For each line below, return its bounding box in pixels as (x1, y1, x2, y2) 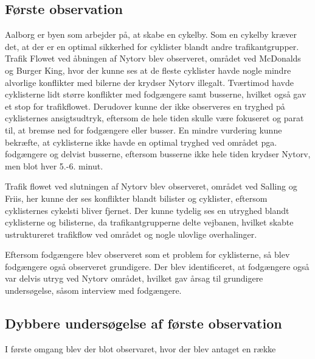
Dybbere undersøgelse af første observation (5, 314, 282, 333)
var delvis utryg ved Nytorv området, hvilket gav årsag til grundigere (5, 272, 263, 285)
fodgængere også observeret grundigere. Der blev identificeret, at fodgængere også (5, 260, 310, 272)
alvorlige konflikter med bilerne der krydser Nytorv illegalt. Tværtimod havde (5, 76, 294, 88)
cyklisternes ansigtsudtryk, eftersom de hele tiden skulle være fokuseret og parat (5, 112, 304, 124)
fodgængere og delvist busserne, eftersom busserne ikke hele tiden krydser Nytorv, (5, 148, 311, 160)
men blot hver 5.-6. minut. (5, 159, 103, 172)
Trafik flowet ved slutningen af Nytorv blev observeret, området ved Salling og (5, 180, 297, 193)
